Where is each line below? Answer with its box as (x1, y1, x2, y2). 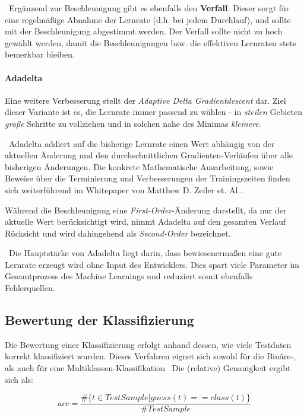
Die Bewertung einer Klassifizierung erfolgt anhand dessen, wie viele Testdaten (5, 338, 292, 350)
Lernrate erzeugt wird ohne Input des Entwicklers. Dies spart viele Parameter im (5, 258, 300, 270)
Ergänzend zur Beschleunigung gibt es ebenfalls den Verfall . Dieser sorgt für (8, 2, 290, 14)
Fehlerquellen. (5, 282, 55, 294)
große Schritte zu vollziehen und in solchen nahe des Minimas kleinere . (5, 117, 261, 129)
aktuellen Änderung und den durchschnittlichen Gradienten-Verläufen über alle (5, 149, 293, 161)
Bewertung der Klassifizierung (5, 311, 194, 329)
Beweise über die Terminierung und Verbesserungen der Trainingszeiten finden (5, 172, 290, 184)
